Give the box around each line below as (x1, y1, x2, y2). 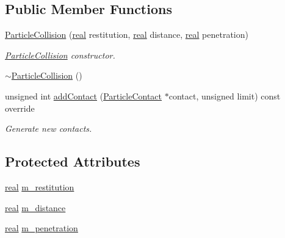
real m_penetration (5, 222, 78, 234)
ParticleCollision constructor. (5, 48, 115, 61)
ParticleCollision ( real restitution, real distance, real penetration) (5, 28, 248, 41)
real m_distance (5, 201, 66, 214)
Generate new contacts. (5, 122, 92, 135)
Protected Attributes (5, 152, 140, 171)
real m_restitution (5, 180, 74, 193)
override (5, 101, 35, 114)
